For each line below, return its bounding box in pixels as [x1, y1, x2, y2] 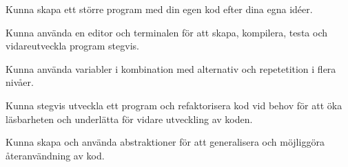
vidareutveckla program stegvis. [6, 38, 139, 53]
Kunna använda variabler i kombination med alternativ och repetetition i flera [6, 61, 336, 76]
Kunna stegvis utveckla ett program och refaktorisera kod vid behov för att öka [6, 98, 342, 112]
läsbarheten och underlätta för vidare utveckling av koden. [6, 111, 253, 126]
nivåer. [6, 75, 34, 89]
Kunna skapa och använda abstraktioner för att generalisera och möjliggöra [6, 135, 325, 149]
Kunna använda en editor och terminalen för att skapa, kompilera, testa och [6, 25, 327, 39]
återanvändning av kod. [6, 148, 105, 162]
